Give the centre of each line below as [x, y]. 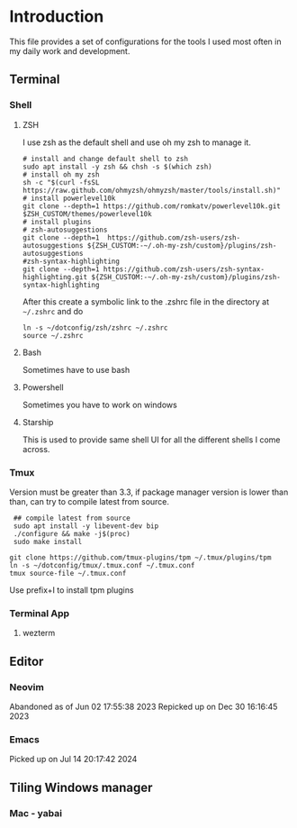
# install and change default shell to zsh [105, 159]
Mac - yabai [36, 813]
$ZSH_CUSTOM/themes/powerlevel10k [87, 214]
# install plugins [57, 222]
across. [36, 449]
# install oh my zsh [61, 174]
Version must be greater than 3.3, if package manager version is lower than [149, 492]
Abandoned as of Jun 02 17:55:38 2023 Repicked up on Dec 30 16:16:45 [144, 706]
